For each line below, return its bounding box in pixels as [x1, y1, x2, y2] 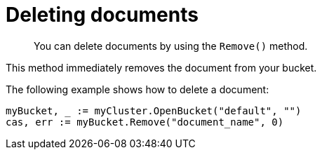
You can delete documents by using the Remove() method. [34, 39, 308, 52]
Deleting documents [6, 3, 199, 27]
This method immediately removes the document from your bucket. [6, 61, 317, 74]
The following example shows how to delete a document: [6, 83, 269, 95]
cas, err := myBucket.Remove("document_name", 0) [6, 116, 284, 128]
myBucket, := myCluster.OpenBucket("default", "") [6, 105, 302, 116]
